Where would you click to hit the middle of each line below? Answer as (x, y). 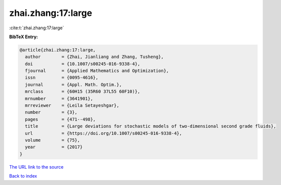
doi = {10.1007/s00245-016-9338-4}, (83, 64)
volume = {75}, (53, 140)
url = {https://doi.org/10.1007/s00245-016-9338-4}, (104, 133)
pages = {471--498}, (61, 119)
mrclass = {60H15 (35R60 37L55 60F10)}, (83, 92)
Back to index (23, 176)
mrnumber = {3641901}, (59, 98)
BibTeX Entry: (24, 37)
